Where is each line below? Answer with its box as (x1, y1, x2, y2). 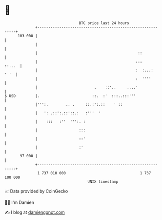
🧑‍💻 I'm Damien (4, 199, 35, 205)
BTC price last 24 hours (79, 21, 130, 25)
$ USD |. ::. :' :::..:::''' (4, 93, 136, 98)
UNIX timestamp (87, 179, 119, 184)
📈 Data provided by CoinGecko (4, 188, 68, 194)
